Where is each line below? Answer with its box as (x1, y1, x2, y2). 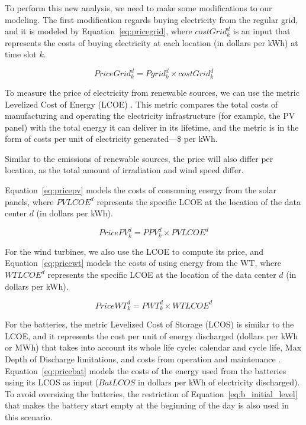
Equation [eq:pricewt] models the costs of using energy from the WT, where (5, 257, 281, 269)
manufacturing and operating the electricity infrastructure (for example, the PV (5, 109, 295, 122)
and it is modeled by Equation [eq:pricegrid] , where (5, 25, 192, 37)
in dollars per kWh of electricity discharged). (137, 376, 300, 388)
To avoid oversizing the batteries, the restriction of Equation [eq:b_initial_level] (5, 387, 298, 400)
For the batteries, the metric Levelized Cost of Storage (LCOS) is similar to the (5, 318, 294, 330)
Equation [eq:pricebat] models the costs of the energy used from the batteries (5, 364, 286, 377)
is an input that (233, 25, 291, 37)
